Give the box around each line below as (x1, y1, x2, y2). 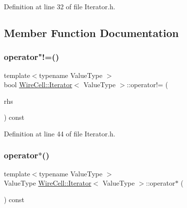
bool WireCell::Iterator (4, 79, 73, 90)
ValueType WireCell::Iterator (4, 178, 92, 188)
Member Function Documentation (4, 25, 179, 40)
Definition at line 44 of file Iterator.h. (4, 128, 115, 138)
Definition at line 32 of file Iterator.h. (4, 1, 115, 11)
